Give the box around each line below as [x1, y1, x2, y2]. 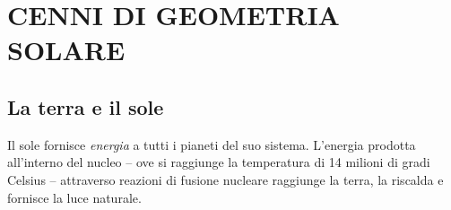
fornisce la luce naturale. [7, 188, 142, 206]
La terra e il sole [7, 92, 164, 120]
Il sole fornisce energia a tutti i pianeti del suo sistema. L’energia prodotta [7, 135, 416, 153]
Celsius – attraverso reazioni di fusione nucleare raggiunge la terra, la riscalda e [7, 170, 444, 188]
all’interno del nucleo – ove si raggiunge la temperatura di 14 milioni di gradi [7, 153, 430, 171]
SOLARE [7, 31, 126, 68]
